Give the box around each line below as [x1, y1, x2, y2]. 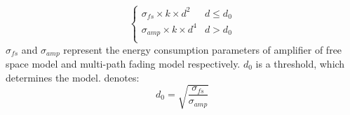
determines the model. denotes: [6, 70, 140, 84]
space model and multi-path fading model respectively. [6, 56, 241, 70]
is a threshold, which [255, 56, 345, 70]
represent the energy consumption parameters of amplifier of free [63, 42, 342, 56]
